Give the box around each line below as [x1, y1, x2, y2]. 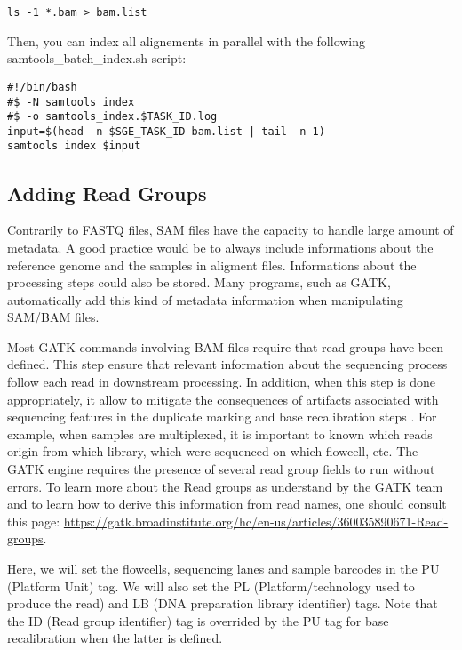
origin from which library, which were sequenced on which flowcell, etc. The [7, 442, 418, 461]
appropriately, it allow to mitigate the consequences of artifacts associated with [7, 389, 439, 408]
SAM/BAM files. [7, 308, 100, 326]
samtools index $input [7, 140, 141, 153]
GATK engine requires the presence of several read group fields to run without [7, 460, 435, 478]
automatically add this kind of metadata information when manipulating [7, 290, 403, 309]
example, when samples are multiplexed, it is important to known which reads [7, 424, 433, 443]
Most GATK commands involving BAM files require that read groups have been [7, 337, 444, 356]
